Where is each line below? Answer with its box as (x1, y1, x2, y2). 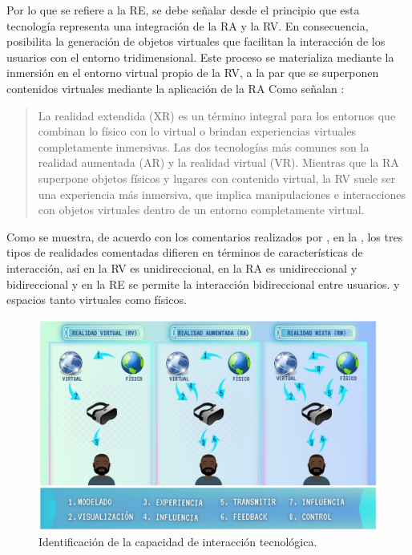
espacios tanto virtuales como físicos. (6, 291, 187, 308)
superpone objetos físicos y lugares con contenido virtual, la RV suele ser (38, 169, 396, 186)
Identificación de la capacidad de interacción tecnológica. (38, 533, 317, 550)
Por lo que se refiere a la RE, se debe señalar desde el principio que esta (6, 2, 360, 18)
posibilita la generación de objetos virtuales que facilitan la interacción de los (6, 33, 386, 50)
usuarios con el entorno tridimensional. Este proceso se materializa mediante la (6, 48, 394, 65)
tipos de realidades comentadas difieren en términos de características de (6, 244, 363, 261)
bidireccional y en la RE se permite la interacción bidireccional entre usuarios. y (6, 275, 400, 292)
